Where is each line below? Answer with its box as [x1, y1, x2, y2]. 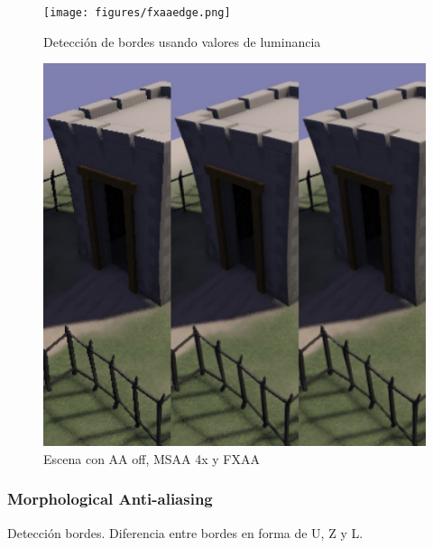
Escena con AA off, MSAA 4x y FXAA [43, 449, 261, 468]
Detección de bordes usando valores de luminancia [43, 32, 321, 51]
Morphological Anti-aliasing [7, 488, 213, 510]
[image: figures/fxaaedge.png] [43, 6, 231, 19]
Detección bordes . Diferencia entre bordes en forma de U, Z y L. [7, 523, 364, 542]
